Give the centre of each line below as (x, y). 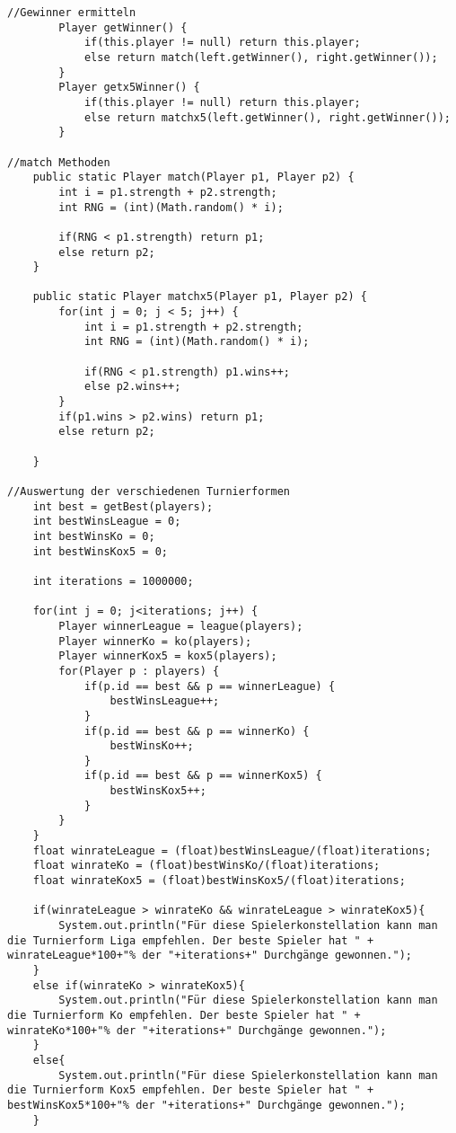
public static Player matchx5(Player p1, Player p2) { (200, 297)
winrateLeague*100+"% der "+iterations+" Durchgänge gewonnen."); (210, 956)
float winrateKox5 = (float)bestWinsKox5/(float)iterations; (219, 881)
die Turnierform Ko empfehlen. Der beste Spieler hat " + (184, 1015)
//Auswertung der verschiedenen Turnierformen (149, 491)
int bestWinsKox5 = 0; (100, 551)
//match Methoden (59, 162)
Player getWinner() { (123, 27)
